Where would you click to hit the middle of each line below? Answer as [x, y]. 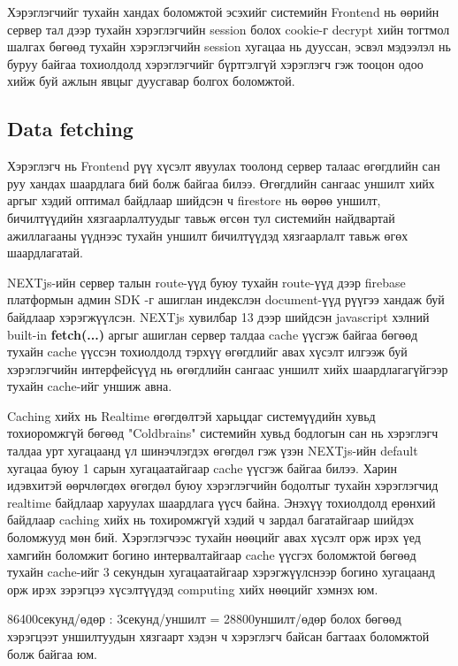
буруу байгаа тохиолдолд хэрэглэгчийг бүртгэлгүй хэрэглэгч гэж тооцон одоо [215, 63]
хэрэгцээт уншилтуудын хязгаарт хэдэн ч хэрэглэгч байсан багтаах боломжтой [218, 636]
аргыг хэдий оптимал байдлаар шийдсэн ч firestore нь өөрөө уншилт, [194, 200]
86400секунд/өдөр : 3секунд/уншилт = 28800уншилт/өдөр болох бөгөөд [204, 619]
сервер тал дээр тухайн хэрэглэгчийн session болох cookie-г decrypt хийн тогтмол [229, 29]
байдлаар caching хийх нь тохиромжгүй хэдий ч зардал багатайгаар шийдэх [211, 520]
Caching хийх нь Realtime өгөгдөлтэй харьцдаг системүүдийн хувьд [191, 415]
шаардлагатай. [45, 253]
